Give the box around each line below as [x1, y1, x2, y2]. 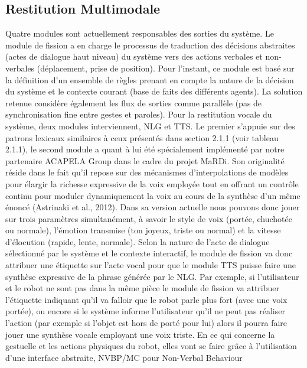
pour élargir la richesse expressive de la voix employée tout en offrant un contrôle [5, 177, 299, 190]
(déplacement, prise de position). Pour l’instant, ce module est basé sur [37, 61, 295, 74]
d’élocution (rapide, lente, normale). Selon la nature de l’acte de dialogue [5, 235, 270, 247]
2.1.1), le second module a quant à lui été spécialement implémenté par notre [5, 143, 285, 155]
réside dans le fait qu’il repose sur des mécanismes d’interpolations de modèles [5, 166, 289, 178]
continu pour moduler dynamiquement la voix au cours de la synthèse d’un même [5, 189, 301, 201]
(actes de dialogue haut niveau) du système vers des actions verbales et [5, 50, 263, 63]
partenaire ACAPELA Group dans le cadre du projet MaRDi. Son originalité [5, 154, 285, 167]
